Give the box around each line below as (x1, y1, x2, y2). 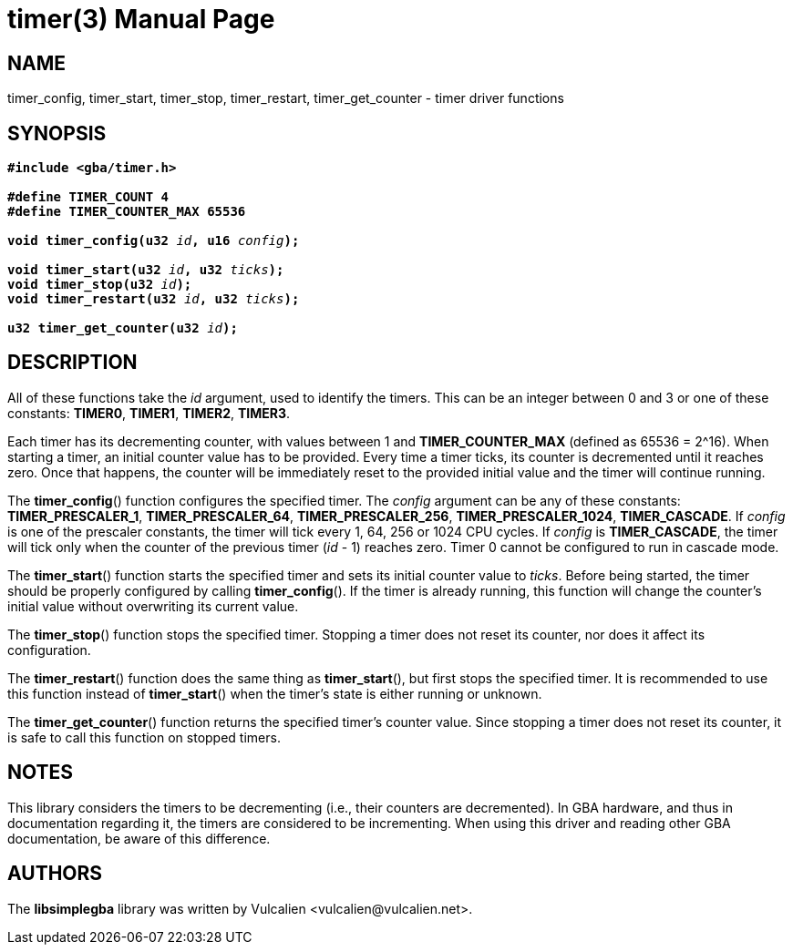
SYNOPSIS (7, 121, 107, 145)
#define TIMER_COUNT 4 (7, 189, 170, 205)
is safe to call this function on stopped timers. (7, 729, 281, 745)
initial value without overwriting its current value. (7, 598, 299, 614)
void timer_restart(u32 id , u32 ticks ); (7, 292, 300, 307)
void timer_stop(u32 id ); (7, 277, 192, 292)
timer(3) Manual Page (7, 4, 275, 35)
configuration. (7, 641, 91, 658)
